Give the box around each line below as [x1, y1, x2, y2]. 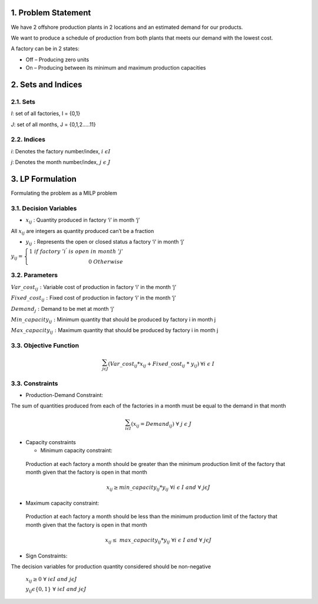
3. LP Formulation [11, 174, 77, 184]
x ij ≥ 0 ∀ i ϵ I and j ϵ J [25, 576, 77, 584]
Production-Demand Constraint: [25, 391, 103, 398]
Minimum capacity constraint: [40, 447, 113, 454]
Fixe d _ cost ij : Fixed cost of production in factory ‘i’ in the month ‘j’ [11, 294, 176, 303]
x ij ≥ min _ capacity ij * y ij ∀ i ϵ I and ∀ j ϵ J [106, 484, 210, 493]
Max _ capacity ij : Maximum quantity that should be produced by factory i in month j [11, 327, 218, 336]
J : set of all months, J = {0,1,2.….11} [11, 121, 97, 128]
